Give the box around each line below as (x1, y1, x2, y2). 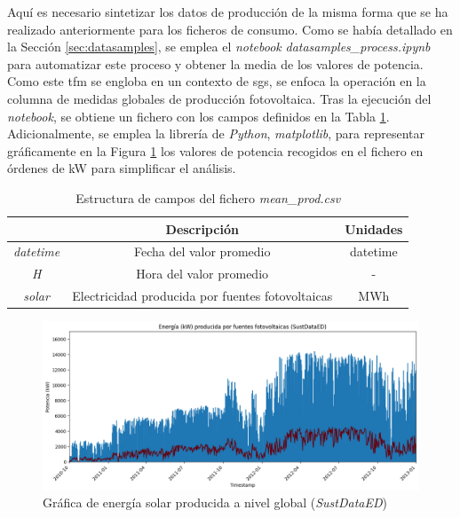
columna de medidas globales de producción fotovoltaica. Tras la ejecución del (7, 89, 432, 107)
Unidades (345, 219, 403, 238)
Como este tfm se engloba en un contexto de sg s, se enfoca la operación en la (7, 72, 426, 90)
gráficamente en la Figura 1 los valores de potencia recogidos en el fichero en (7, 141, 424, 160)
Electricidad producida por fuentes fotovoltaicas (72, 286, 333, 305)
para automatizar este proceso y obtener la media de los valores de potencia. (7, 54, 424, 73)
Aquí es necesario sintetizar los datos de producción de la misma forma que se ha (7, 3, 448, 20)
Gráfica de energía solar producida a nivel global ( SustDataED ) (43, 493, 387, 512)
